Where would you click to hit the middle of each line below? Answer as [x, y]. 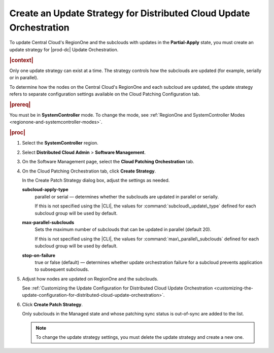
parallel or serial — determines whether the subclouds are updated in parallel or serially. [127, 197]
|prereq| [20, 104]
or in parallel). [24, 78]
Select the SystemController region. [60, 143]
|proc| [17, 133]
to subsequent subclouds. [62, 269]
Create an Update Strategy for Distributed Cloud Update [130, 13]
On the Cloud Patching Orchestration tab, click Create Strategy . [89, 171]
